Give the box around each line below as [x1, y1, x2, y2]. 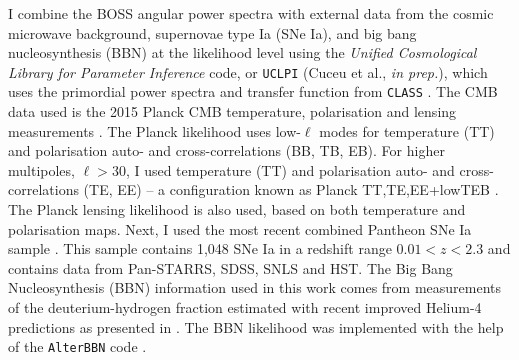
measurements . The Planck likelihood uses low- [8, 120, 301, 141]
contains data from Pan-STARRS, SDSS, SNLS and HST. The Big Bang [8, 257, 453, 278]
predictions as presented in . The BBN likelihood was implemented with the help [8, 316, 504, 337]
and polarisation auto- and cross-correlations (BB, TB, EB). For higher [8, 140, 445, 161]
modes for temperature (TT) [319, 120, 495, 141]
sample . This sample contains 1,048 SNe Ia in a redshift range [8, 238, 392, 259]
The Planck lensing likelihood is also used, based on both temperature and [8, 199, 466, 220]
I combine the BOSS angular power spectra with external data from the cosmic [8, 3, 494, 23]
